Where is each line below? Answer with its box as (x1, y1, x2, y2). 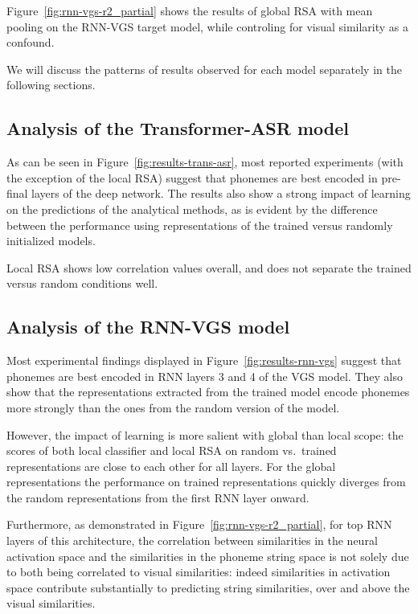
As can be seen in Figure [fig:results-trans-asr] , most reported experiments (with (6, 153, 404, 170)
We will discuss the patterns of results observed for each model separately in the (6, 60, 402, 77)
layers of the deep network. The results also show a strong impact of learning (31, 185, 411, 202)
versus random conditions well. (6, 275, 158, 292)
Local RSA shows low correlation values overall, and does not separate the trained (6, 259, 412, 276)
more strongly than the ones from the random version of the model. (6, 399, 340, 415)
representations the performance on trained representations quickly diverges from (6, 473, 406, 490)
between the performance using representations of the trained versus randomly (6, 216, 393, 233)
